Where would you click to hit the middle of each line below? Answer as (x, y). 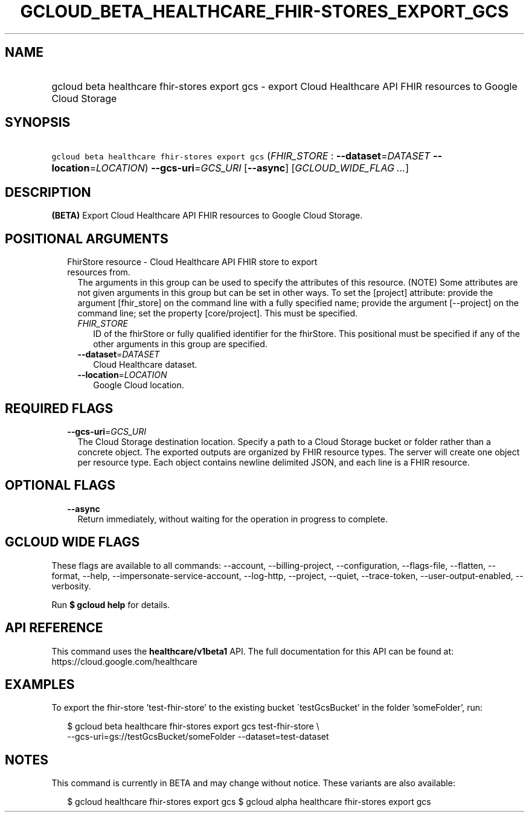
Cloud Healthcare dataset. (145, 365)
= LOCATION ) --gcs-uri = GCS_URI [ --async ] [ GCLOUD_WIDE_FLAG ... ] (249, 168)
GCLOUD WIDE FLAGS (72, 542)
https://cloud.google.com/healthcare (124, 661)
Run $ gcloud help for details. (111, 604)
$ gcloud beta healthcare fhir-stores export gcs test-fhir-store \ (193, 726)
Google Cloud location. (139, 385)
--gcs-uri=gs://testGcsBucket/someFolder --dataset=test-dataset (198, 737)
